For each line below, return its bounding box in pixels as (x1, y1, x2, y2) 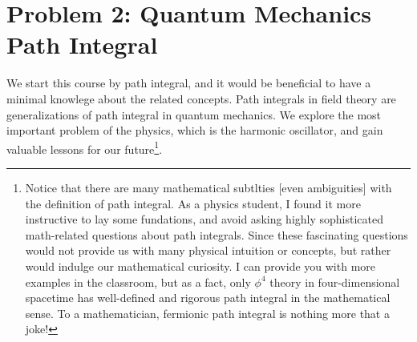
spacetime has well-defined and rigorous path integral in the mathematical (25, 289, 391, 306)
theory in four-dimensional (269, 273, 400, 290)
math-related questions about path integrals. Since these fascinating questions (25, 226, 408, 243)
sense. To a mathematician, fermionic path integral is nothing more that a (25, 304, 390, 321)
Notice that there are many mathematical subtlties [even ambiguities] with (25, 179, 392, 195)
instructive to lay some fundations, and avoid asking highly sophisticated (25, 211, 384, 227)
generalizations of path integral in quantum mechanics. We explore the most (6, 106, 382, 123)
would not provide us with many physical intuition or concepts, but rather (25, 242, 391, 259)
